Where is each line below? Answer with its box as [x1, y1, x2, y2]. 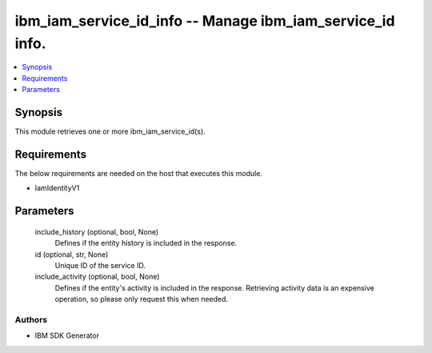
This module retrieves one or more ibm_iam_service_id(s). [14, 126, 206, 136]
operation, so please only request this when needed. [54, 295, 228, 304]
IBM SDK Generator [34, 331, 100, 340]
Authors [14, 314, 48, 325]
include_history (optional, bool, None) [34, 227, 159, 236]
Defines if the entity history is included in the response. [54, 239, 238, 248]
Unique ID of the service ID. [54, 260, 146, 270]
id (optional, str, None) [34, 249, 109, 259]
